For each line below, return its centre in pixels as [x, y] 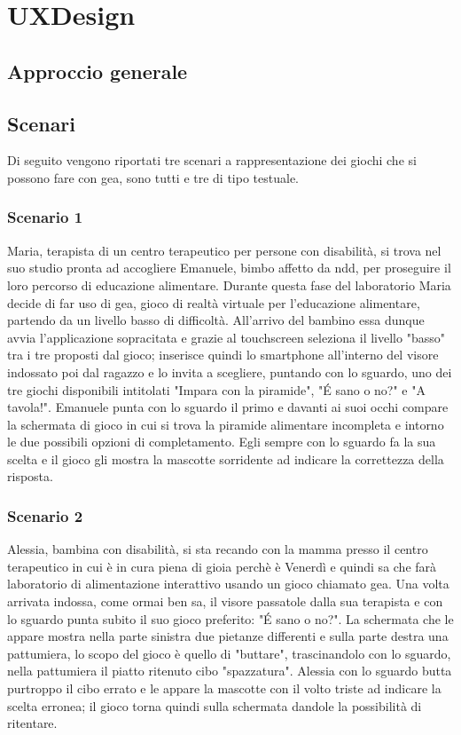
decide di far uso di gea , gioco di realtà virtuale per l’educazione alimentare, [214, 302]
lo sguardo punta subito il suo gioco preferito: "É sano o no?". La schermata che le [230, 618]
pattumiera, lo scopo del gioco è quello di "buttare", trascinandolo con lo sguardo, [229, 653]
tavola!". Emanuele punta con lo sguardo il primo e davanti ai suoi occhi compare [228, 407]
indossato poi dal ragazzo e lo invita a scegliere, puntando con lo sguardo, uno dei [230, 371]
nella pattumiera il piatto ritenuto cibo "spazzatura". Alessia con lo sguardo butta [230, 671]
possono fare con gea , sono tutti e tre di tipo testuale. [153, 177]
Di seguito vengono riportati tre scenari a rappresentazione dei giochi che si [212, 160]
